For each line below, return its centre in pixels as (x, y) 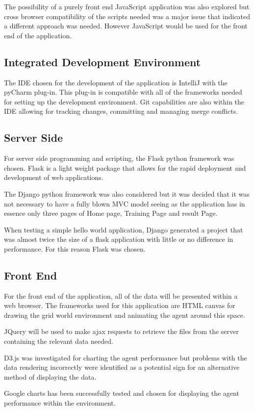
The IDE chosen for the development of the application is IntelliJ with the (116, 82)
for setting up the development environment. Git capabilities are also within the (124, 101)
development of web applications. (54, 177)
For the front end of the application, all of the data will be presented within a (121, 295)
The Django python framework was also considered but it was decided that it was (127, 193)
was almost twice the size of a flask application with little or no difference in (119, 239)
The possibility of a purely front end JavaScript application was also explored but (127, 6)
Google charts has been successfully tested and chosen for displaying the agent (122, 393)
